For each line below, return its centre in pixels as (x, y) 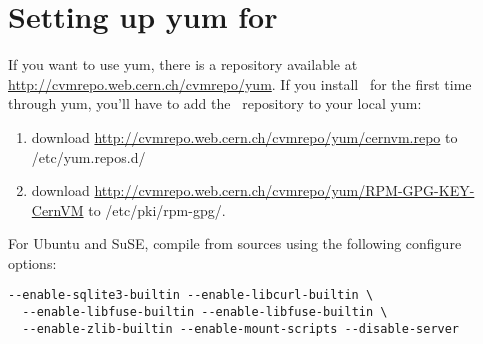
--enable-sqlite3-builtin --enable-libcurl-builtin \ (191, 295)
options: (32, 262)
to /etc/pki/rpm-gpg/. (157, 209)
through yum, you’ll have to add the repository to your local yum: (215, 103)
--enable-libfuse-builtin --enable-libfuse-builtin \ (205, 312)
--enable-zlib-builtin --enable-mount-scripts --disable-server (241, 328)
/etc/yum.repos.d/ (88, 156)
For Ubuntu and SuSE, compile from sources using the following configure (235, 243)
